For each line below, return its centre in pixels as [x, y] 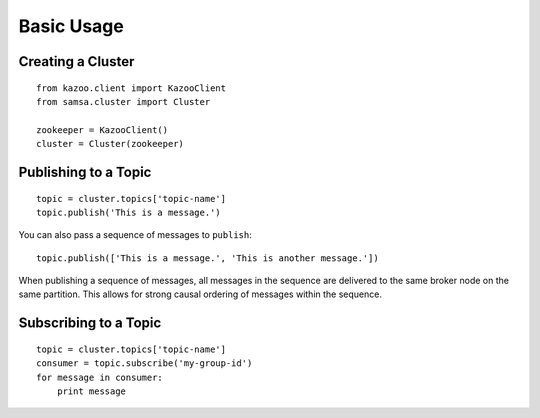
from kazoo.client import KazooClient [131, 88]
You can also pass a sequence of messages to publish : [135, 235]
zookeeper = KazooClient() [102, 129]
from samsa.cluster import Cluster [123, 101]
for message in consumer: [100, 377]
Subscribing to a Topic [90, 323]
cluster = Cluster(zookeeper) [110, 144]
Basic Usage [71, 26]
